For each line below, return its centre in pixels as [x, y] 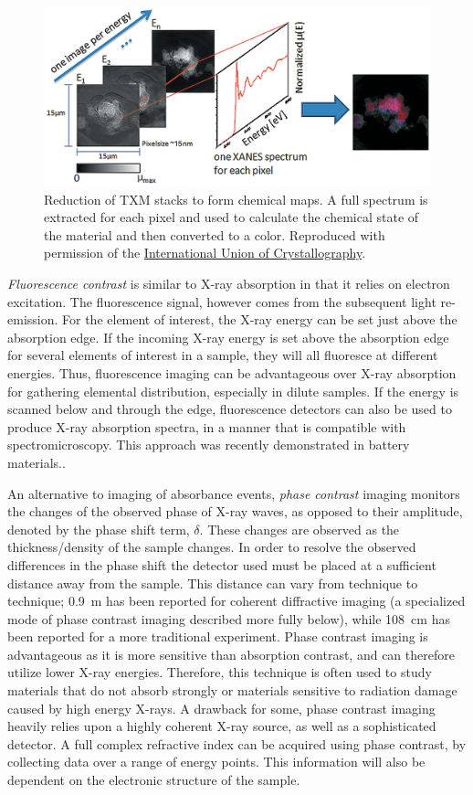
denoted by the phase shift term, [99, 529]
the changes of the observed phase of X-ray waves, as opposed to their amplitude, [235, 511]
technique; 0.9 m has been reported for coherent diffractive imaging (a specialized [236, 601]
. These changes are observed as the [300, 529]
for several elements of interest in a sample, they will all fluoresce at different [223, 355]
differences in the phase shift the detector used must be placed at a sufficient [222, 564]
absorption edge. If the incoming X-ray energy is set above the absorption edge [228, 337]
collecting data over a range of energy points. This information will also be [216, 762]
